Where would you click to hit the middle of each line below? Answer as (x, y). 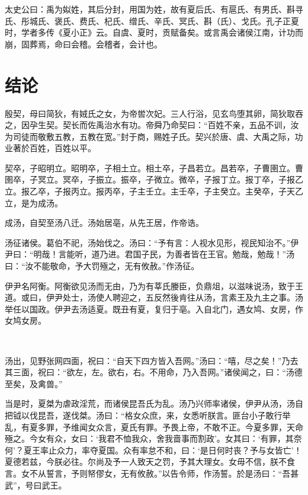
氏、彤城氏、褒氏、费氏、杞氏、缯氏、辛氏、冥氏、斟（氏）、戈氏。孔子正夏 (152, 20)
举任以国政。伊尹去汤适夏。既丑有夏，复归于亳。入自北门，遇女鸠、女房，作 (154, 309)
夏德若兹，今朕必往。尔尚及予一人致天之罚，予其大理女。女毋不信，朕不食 (150, 462)
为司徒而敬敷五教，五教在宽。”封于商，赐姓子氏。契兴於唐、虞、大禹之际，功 (154, 136)
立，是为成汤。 (34, 202)
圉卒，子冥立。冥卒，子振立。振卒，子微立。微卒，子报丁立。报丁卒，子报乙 (154, 179)
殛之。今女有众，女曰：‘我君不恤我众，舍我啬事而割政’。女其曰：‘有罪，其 (149, 438)
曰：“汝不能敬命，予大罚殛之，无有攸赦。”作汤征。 (102, 266)
